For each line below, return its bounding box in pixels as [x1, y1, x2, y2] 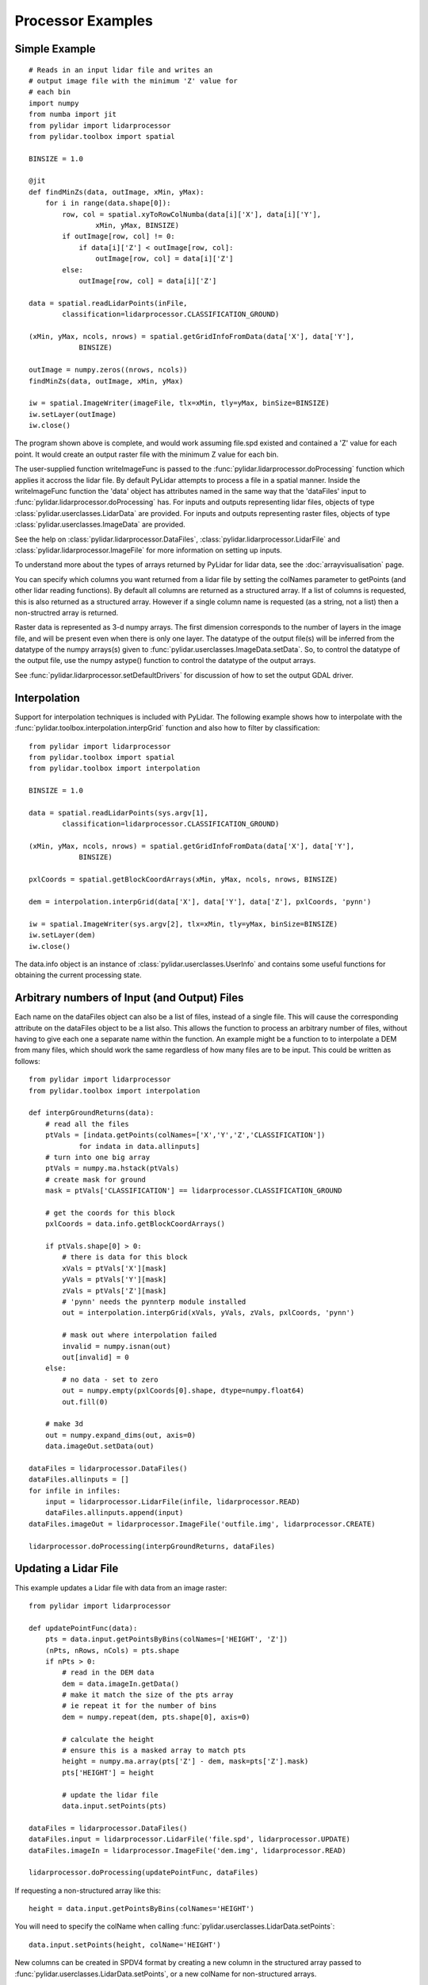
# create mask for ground [44, 1175, 147, 1184]
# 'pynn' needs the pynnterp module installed [62, 1297, 246, 1306]
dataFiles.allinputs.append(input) [44, 1509, 184, 1517]
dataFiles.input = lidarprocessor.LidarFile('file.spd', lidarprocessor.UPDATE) [29, 1835, 351, 1844]
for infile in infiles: [29, 1486, 121, 1495]
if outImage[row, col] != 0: [62, 232, 176, 241]
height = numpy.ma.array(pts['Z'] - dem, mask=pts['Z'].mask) [62, 1757, 309, 1766]
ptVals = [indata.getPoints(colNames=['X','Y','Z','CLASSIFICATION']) [44, 1131, 326, 1139]
